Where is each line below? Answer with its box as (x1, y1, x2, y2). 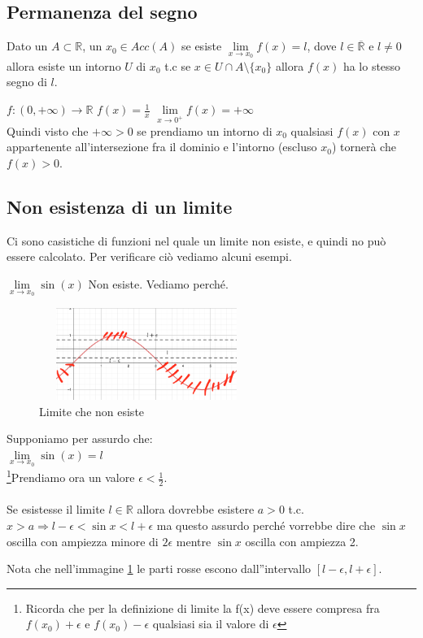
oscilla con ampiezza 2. (245, 532, 359, 549)
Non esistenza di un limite (7, 193, 233, 219)
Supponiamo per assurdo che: (7, 430, 153, 447)
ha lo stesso (342, 57, 401, 74)
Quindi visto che (7, 122, 89, 139)
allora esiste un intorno (7, 57, 121, 74)
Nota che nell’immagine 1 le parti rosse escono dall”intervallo (7, 560, 312, 577)
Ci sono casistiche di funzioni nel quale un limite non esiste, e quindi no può (7, 232, 386, 249)
